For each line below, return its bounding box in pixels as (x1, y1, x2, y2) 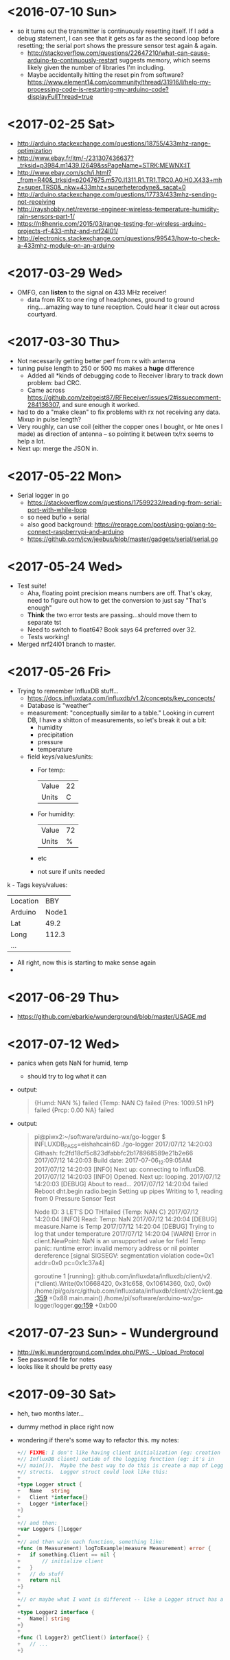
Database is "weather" (27, 701, 91, 709)
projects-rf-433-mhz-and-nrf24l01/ (16, 227, 119, 235)
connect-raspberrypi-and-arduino (27, 527, 124, 535)
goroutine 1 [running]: (34, 1272, 95, 1280)
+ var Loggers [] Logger (16, 1525, 82, 1533)
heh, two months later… (16, 1409, 84, 1418)
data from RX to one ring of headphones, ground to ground (27, 295, 194, 303)
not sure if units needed (37, 867, 105, 875)
